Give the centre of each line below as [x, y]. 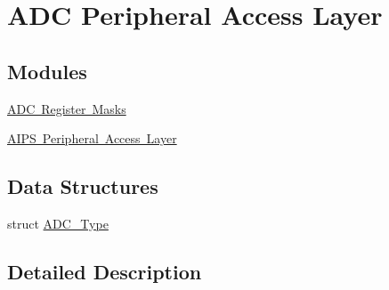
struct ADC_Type [58, 223]
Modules [47, 71]
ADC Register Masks [67, 108]
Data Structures [83, 186]
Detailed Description [105, 271]
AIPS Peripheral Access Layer [92, 138]
